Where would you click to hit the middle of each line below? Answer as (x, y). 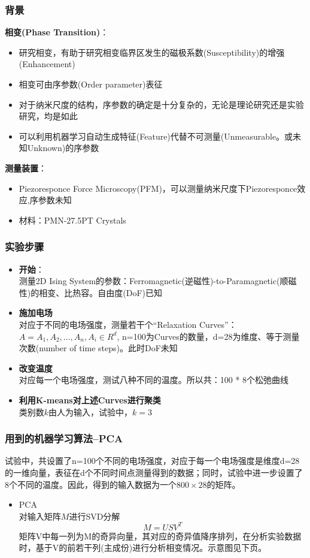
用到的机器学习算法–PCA (64, 438)
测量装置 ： (26, 168)
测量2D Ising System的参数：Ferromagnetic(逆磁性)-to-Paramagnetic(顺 (154, 281)
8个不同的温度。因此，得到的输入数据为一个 (91, 484)
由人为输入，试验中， (91, 411)
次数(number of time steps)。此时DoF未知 (98, 348)
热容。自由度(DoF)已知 (117, 292)
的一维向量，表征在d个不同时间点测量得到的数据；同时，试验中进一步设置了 (154, 472)
